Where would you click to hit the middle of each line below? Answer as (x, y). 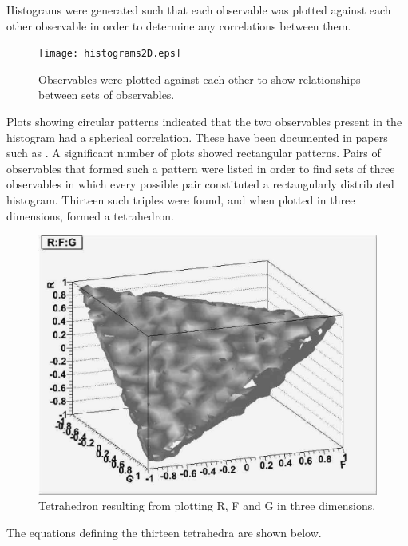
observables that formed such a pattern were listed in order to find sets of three (201, 168)
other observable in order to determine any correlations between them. (179, 25)
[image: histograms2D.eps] (110, 54)
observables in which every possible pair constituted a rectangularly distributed (200, 184)
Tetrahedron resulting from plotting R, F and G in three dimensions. (207, 506)
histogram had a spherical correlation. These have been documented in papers (197, 137)
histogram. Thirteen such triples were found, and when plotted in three (181, 200)
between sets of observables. (107, 95)
